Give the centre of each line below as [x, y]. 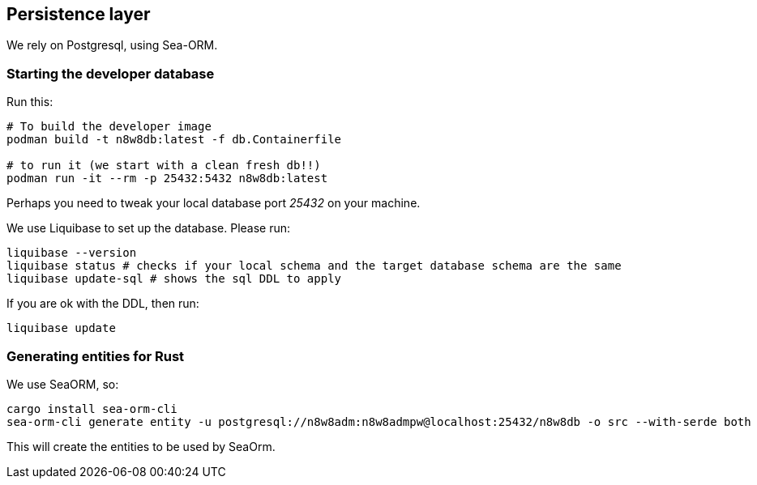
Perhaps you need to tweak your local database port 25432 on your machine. [214, 203]
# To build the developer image [109, 127]
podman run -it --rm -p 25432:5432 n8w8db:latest [167, 179]
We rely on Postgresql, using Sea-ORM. [112, 45]
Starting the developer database [111, 73]
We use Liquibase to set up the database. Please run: [149, 228]
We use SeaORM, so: [63, 384]
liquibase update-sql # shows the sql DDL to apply [174, 279]
